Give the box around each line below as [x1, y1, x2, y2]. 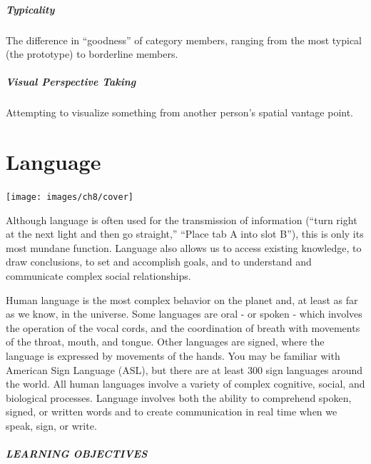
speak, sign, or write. [6, 418, 97, 433]
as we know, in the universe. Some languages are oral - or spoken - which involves [6, 306, 362, 321]
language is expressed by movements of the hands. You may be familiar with [6, 348, 340, 363]
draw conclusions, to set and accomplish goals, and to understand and [6, 254, 312, 269]
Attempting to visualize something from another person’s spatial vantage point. [6, 105, 354, 120]
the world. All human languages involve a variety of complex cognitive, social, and [6, 376, 365, 391]
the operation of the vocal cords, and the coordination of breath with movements [6, 320, 360, 335]
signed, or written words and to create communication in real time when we [6, 404, 337, 419]
